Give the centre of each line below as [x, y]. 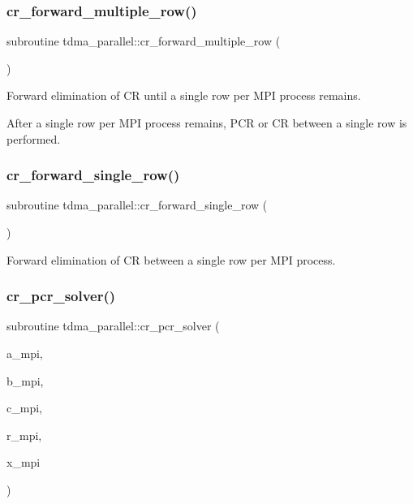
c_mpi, [24, 408]
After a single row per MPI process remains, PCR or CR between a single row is [207, 123]
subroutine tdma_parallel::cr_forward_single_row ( [137, 205]
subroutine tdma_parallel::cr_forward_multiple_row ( [144, 41]
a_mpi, [25, 353]
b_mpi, [25, 380]
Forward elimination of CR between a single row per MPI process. [171, 259]
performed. [34, 138]
